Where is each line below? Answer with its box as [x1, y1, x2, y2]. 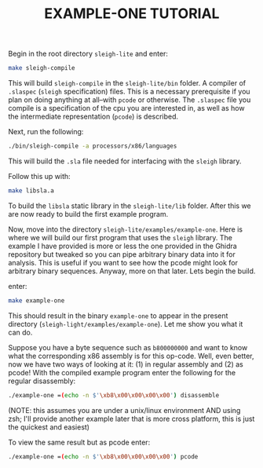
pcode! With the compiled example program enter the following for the [8, 367, 236, 377]
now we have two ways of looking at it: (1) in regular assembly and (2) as [8, 359, 243, 369]
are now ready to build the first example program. [8, 209, 169, 218]
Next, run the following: [8, 127, 84, 137]
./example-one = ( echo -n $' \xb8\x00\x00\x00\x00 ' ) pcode [8, 452, 199, 460]
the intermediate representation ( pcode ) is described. [8, 112, 179, 122]
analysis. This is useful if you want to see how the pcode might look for [8, 258, 238, 267]
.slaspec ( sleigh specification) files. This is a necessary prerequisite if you [8, 87, 250, 97]
